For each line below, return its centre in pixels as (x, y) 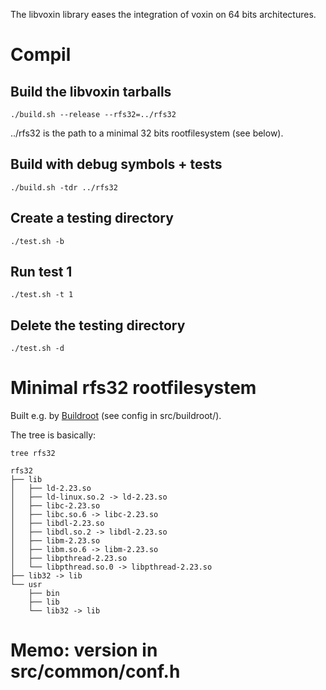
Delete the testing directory (98, 325)
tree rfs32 (33, 454)
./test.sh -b (37, 241)
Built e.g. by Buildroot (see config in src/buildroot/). (116, 416)
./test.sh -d (37, 349)
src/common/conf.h (95, 671)
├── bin (44, 594)
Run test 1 (41, 272)
